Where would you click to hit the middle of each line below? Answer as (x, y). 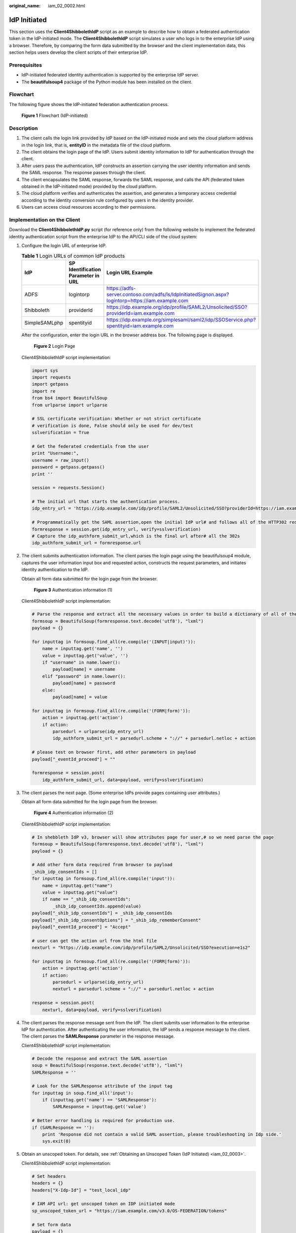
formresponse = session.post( (68, 773)
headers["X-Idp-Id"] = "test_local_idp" (81, 1190)
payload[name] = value (80, 697)
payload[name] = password (84, 683)
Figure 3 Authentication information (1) (73, 590)
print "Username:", (55, 453)
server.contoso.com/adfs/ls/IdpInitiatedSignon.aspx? (168, 294)
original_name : (25, 6)
